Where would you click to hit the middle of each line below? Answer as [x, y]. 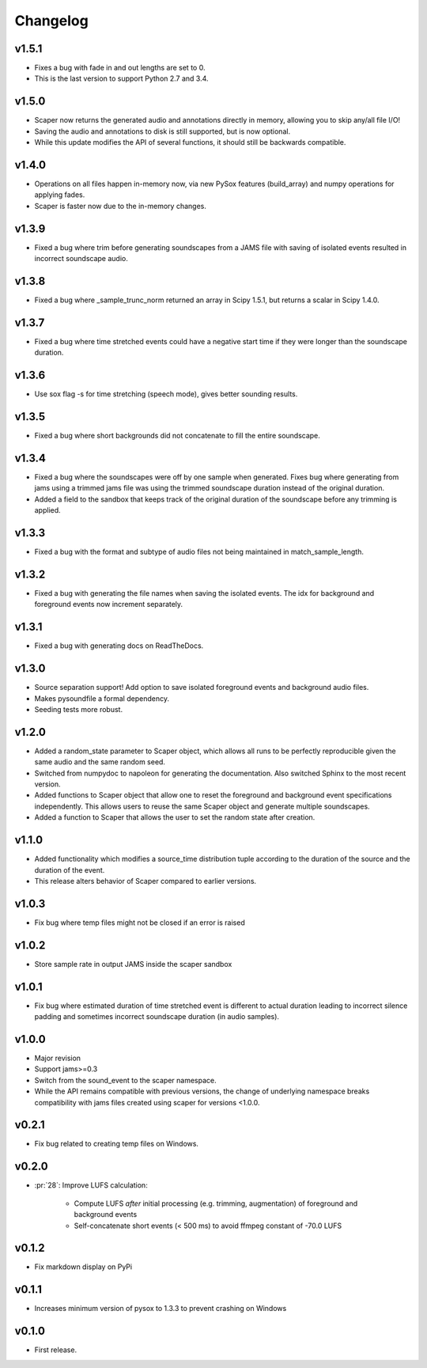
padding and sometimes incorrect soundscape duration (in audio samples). [157, 1017]
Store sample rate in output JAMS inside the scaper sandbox [133, 964]
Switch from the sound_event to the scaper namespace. [125, 1080]
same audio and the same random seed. [100, 762]
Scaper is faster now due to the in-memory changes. [121, 206]
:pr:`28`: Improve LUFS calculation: [91, 1185]
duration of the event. [70, 870]
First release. [56, 1350]
